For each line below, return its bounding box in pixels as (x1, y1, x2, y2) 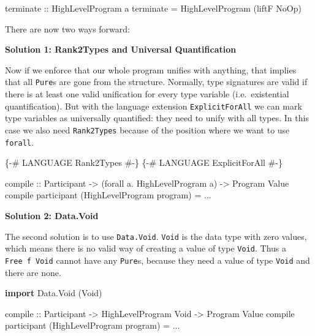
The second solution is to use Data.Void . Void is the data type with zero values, (5, 230, 307, 242)
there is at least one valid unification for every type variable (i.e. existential (5, 88, 289, 100)
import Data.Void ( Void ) (5, 286, 102, 299)
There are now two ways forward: (5, 22, 130, 35)
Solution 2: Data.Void (5, 209, 99, 222)
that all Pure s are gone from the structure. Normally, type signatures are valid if (5, 75, 308, 88)
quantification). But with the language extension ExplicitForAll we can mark (5, 99, 302, 112)
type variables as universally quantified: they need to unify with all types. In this (5, 111, 309, 124)
